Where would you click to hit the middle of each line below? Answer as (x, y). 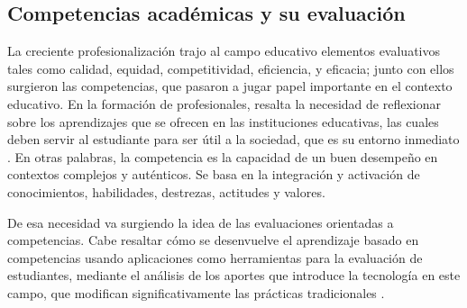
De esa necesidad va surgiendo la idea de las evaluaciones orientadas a (201, 222)
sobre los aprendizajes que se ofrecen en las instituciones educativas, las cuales (223, 121)
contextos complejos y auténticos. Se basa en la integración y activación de (214, 174)
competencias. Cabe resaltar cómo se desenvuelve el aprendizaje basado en (213, 240)
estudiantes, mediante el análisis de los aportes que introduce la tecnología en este (234, 275)
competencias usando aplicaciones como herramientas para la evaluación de (215, 257)
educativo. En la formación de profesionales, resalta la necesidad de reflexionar (224, 103)
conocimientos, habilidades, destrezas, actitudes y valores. (166, 191)
